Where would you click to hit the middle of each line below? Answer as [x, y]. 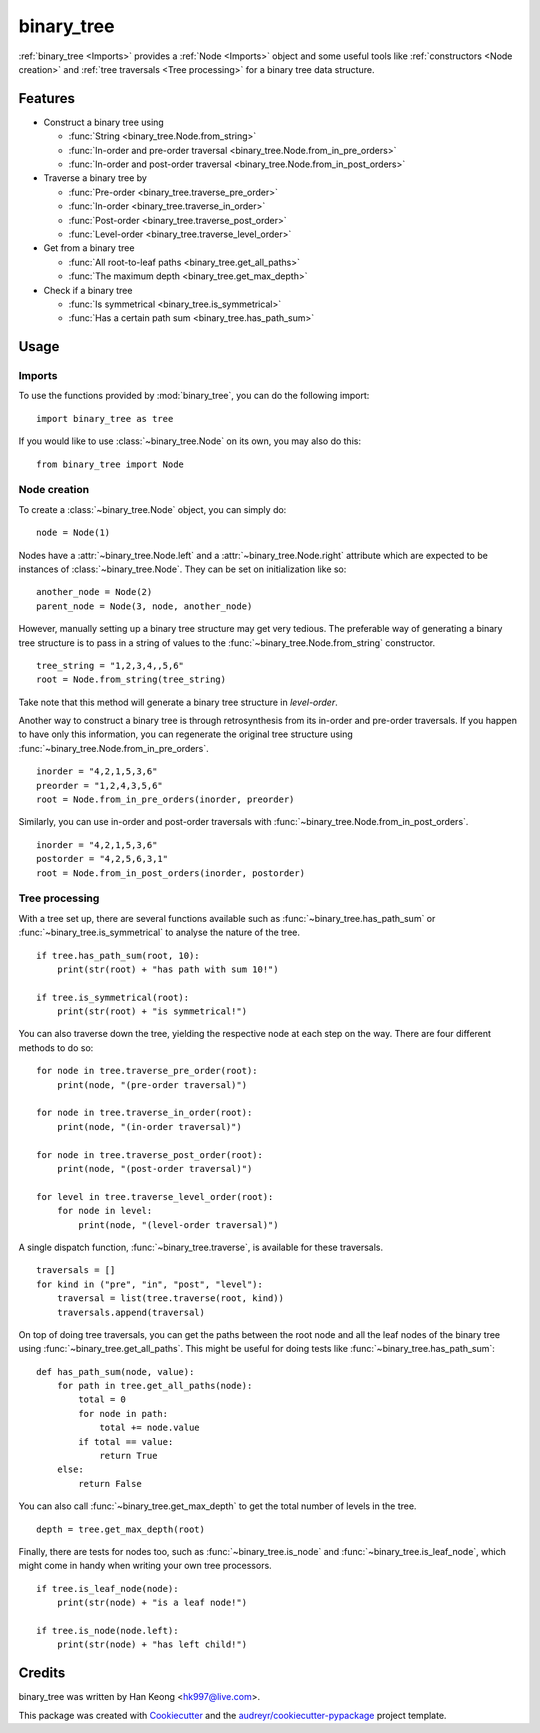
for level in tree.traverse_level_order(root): [155, 1196]
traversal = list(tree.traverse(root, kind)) [170, 1298]
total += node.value [149, 1428]
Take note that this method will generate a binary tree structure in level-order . [178, 702]
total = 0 [102, 1399]
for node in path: [123, 1413]
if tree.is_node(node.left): [107, 1630]
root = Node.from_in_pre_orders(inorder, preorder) [165, 799]
